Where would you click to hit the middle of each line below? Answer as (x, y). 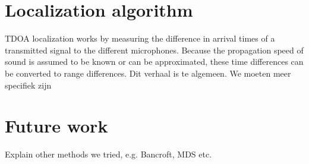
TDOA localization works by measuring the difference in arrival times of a (140, 38)
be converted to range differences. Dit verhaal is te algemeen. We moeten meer (148, 73)
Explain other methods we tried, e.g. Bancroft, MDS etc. (108, 154)
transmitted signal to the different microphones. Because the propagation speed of (154, 50)
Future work (56, 126)
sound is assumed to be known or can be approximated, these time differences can (154, 61)
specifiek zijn (28, 85)
